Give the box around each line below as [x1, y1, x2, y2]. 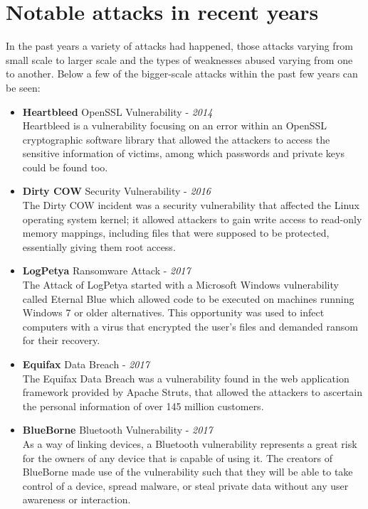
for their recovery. [22, 333, 100, 348]
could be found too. [22, 159, 108, 174]
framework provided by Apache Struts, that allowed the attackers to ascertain [22, 385, 363, 400]
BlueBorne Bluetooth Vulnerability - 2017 [22, 422, 213, 437]
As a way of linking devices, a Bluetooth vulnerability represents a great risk [22, 436, 357, 451]
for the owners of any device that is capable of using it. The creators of [22, 450, 333, 465]
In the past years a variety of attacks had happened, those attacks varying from [6, 38, 353, 53]
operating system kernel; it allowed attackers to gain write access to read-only [22, 211, 362, 226]
